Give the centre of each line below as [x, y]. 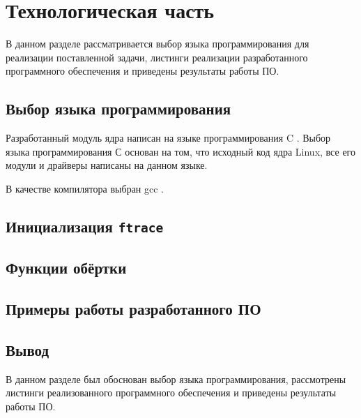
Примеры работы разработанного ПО [133, 309]
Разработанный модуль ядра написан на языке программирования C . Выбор [168, 138]
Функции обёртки [66, 268]
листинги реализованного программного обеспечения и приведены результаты [171, 393]
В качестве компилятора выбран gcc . [85, 188]
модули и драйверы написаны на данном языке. [107, 165]
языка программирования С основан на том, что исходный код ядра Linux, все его [180, 151]
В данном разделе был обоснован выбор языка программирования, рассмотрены [176, 379]
